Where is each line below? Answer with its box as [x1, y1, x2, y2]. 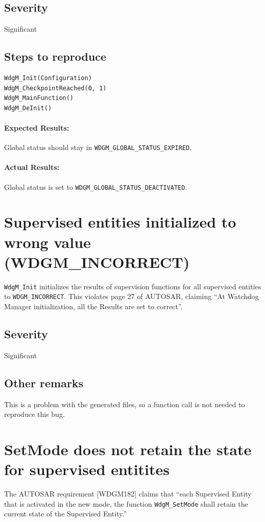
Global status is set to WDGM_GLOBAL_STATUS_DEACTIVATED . [4, 181, 187, 192]
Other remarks [4, 375, 84, 390]
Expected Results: [4, 122, 69, 133]
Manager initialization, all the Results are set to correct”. [4, 301, 183, 312]
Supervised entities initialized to [4, 211, 236, 232]
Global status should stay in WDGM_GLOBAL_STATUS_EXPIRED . [4, 142, 192, 153]
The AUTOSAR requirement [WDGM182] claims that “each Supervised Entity [4, 488, 252, 499]
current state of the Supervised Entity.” [4, 508, 127, 519]
